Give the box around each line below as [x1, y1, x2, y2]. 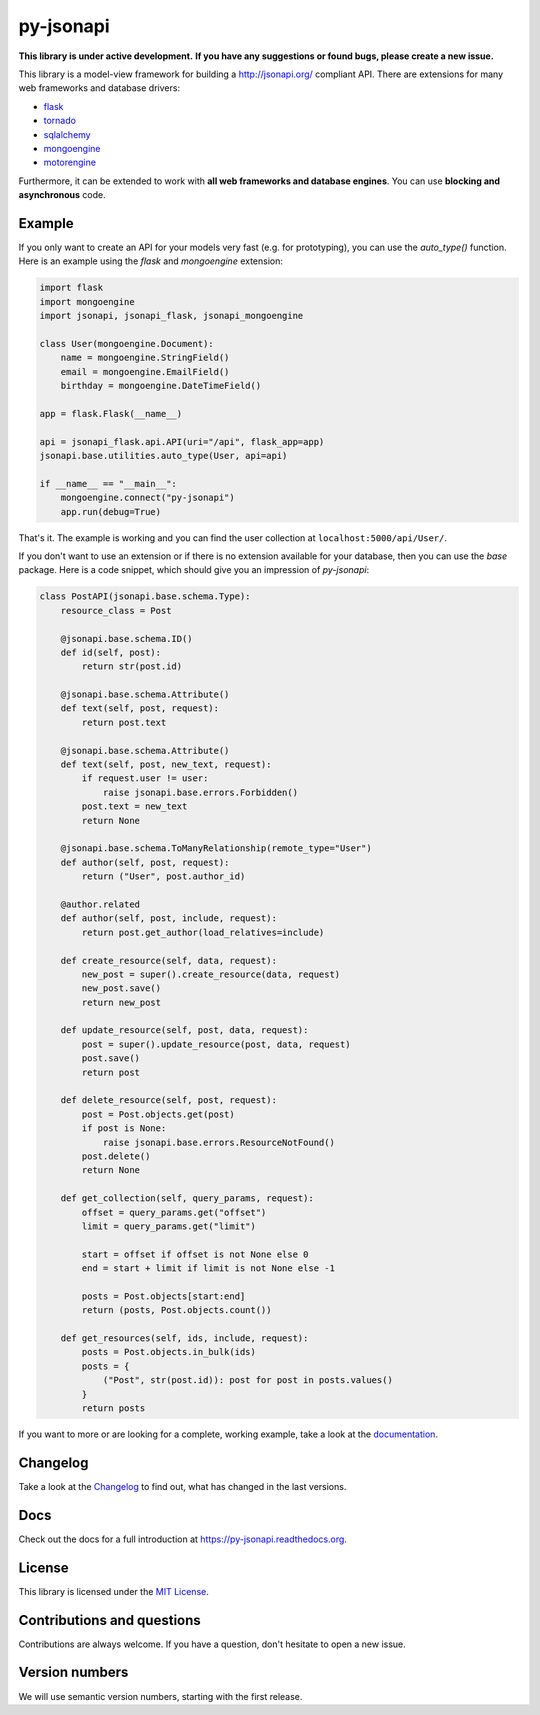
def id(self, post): [60, 646, 162, 658]
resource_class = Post [60, 605, 172, 616]
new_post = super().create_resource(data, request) [81, 968, 341, 980]
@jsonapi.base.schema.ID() [60, 633, 194, 644]
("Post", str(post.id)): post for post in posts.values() [102, 1375, 394, 1386]
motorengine [43, 156, 97, 169]
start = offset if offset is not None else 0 [81, 1248, 309, 1260]
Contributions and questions [18, 1611, 202, 1629]
